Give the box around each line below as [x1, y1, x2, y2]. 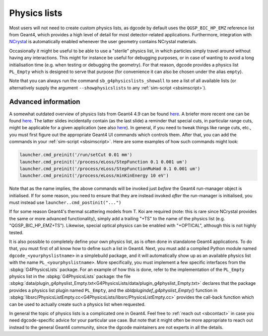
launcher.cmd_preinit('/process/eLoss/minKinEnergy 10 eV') [19, 173, 169, 178]
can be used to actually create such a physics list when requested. [9, 301, 146, 307]
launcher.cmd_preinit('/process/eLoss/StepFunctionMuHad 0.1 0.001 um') [19, 166, 201, 171]
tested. [9, 229, 24, 236]
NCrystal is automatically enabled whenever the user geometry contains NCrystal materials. [9, 39, 197, 45]
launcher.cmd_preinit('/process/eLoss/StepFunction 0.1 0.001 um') [19, 159, 188, 165]
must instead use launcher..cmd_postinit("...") [9, 199, 122, 206]
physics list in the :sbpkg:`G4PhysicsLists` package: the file [9, 273, 131, 279]
